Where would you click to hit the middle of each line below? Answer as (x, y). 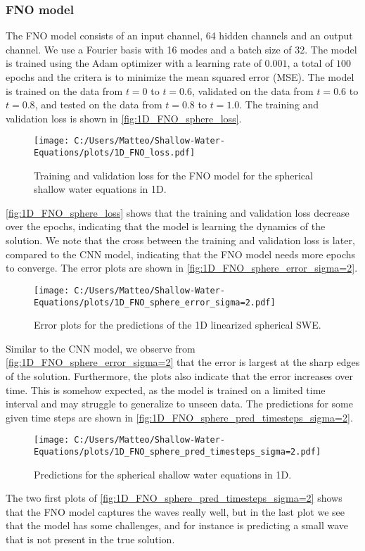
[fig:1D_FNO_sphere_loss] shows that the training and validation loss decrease (178, 212)
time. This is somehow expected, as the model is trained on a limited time (166, 389)
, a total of (310, 63)
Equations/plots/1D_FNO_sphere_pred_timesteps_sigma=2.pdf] (178, 451)
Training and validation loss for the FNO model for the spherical (173, 175)
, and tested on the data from (98, 104)
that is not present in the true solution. (90, 539)
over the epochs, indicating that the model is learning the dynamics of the (166, 226)
